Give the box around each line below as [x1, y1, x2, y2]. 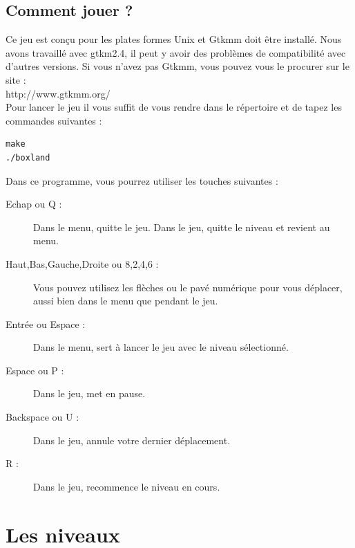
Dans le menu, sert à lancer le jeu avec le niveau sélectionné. [33, 340, 289, 354]
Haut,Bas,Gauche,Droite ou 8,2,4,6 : [6, 256, 159, 271]
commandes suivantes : [6, 113, 102, 127]
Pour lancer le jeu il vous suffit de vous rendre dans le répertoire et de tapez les [6, 100, 342, 114]
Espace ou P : [6, 363, 64, 377]
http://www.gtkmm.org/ [6, 86, 111, 100]
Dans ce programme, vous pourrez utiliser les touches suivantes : [6, 173, 278, 188]
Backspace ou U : [6, 410, 79, 424]
